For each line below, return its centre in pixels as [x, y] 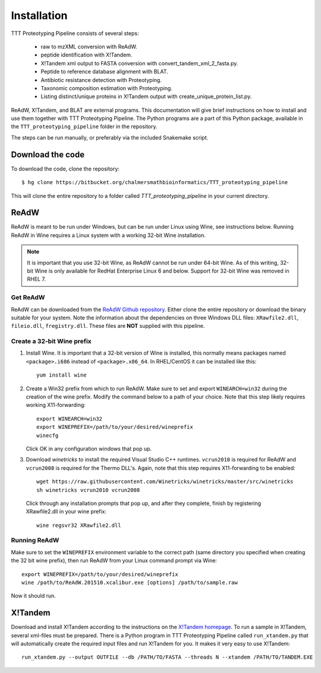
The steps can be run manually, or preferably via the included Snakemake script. [110, 137]
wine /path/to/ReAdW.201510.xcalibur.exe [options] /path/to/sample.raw [130, 583]
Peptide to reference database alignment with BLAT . [105, 72]
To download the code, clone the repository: [65, 169]
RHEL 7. [36, 279]
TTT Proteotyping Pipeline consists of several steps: [75, 33]
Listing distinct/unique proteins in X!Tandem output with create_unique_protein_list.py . [146, 97]
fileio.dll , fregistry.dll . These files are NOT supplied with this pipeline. [108, 326]
